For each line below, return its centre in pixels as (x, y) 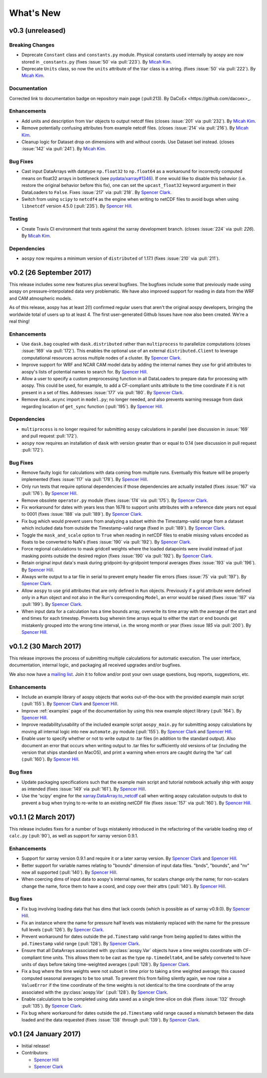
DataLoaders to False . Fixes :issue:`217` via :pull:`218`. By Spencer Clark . (96, 192)
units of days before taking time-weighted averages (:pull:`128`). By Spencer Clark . (106, 964)
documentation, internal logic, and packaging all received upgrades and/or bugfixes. (95, 665)
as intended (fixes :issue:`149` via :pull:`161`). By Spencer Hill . (84, 789)
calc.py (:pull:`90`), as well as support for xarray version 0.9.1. (74, 836)
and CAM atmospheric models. (41, 298)
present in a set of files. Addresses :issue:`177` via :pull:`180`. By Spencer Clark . (103, 392)
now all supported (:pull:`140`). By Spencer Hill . (69, 872)
